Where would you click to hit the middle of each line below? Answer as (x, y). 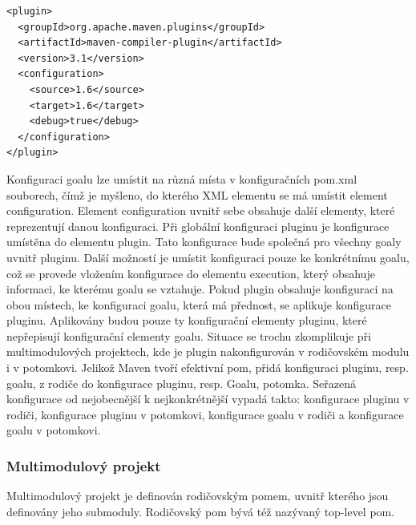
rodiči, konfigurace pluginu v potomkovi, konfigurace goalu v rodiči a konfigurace (205, 414)
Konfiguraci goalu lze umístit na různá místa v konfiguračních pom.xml (182, 178)
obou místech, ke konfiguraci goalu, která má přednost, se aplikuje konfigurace (199, 304)
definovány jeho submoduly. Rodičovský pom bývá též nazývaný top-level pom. (201, 511)
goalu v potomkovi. (54, 430)
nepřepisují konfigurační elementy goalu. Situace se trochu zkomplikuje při (189, 335)
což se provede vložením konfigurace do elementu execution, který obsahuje (191, 273)
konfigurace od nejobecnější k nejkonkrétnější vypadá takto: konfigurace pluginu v (208, 399)
